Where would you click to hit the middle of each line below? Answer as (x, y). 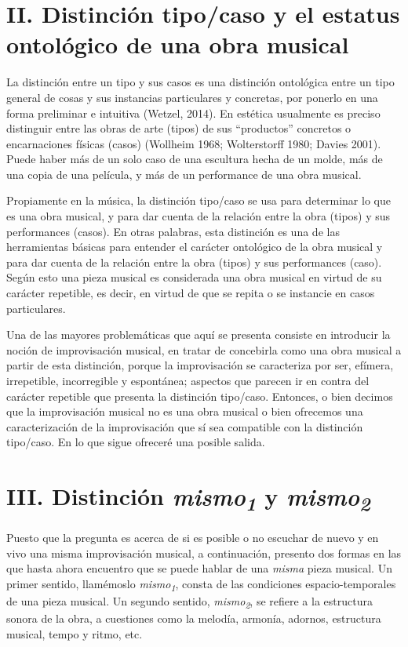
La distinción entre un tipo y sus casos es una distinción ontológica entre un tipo (200, 82)
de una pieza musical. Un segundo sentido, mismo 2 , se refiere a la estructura (189, 602)
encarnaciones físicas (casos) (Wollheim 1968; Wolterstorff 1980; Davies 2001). (194, 143)
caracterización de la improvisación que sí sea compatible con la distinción (185, 426)
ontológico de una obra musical (178, 44)
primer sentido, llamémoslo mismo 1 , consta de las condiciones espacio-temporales (201, 584)
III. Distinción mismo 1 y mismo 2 (188, 498)
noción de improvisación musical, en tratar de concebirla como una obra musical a (204, 349)
